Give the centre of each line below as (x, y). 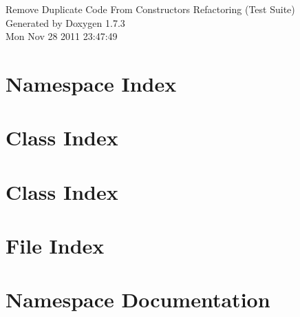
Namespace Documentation (138, 299)
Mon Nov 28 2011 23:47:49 (62, 36)
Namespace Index (91, 83)
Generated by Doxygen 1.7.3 (65, 22)
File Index (55, 246)
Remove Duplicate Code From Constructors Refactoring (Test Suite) (150, 9)
